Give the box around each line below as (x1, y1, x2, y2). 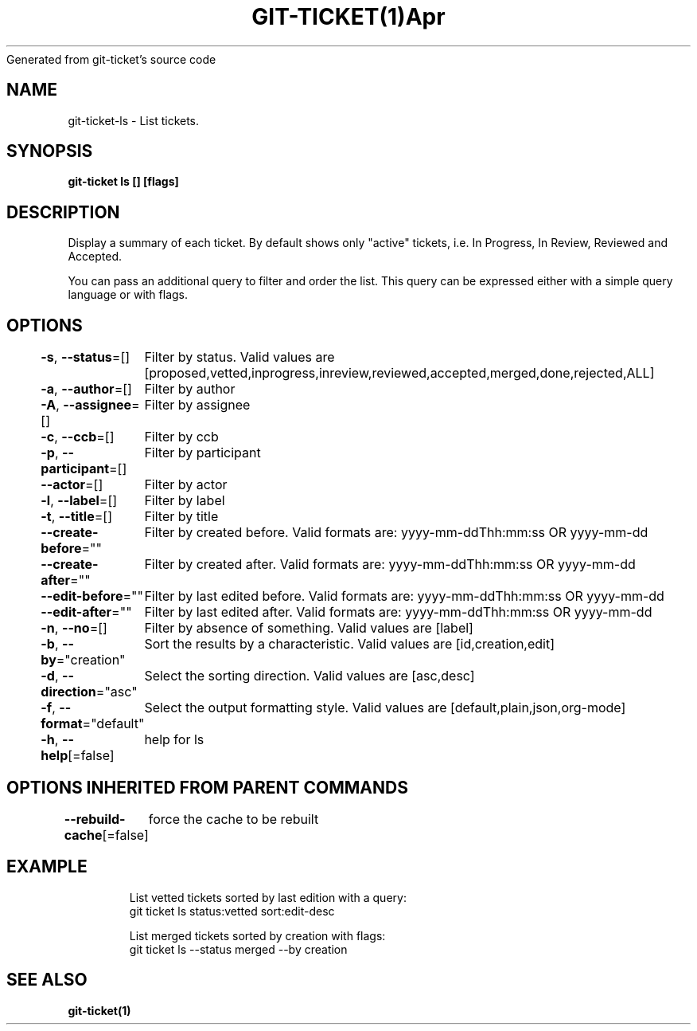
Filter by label (144, 492, 225, 509)
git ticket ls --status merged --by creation (129, 942, 348, 956)
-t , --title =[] (41, 508, 112, 525)
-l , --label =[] (41, 492, 118, 509)
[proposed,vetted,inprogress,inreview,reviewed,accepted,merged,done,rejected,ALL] (144, 365, 655, 382)
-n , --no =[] (41, 620, 107, 637)
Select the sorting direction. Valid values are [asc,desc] (144, 668, 475, 684)
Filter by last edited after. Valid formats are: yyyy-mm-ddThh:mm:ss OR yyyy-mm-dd (144, 604, 652, 621)
